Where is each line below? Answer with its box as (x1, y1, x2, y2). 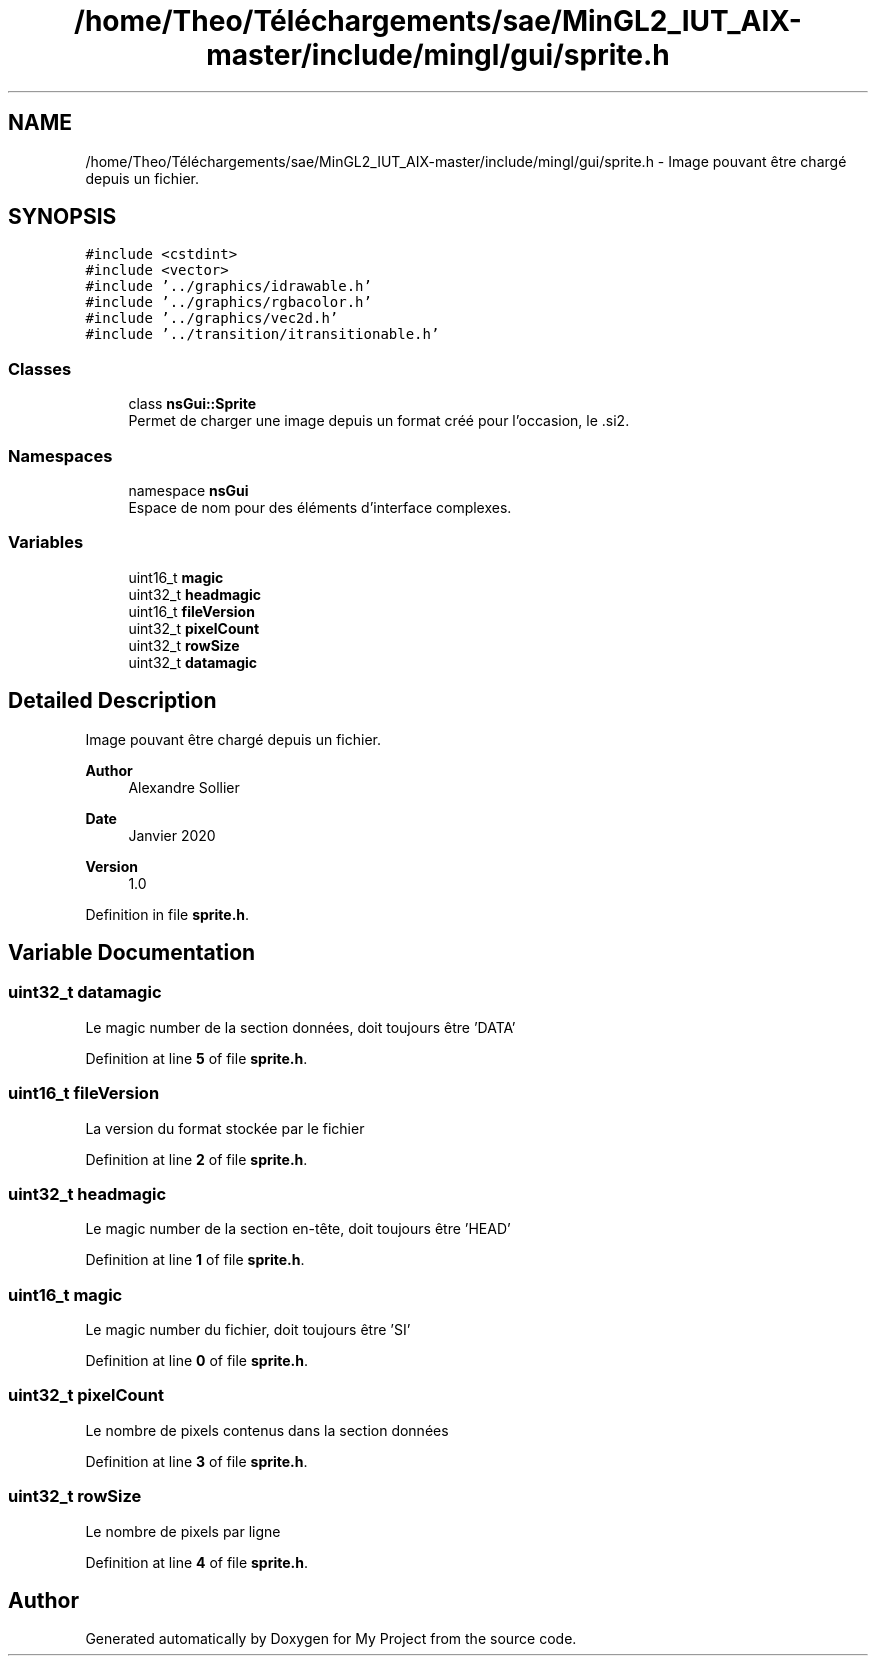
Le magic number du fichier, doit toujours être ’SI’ (85, 1321, 411, 1338)
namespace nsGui (128, 481, 249, 499)
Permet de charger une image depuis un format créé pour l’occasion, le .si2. (128, 412, 630, 430)
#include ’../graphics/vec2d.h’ (85, 310, 339, 327)
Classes (8, 358, 72, 379)
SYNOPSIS (8, 204, 117, 230)
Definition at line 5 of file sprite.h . (85, 1049, 308, 1067)
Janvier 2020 (128, 826, 216, 844)
